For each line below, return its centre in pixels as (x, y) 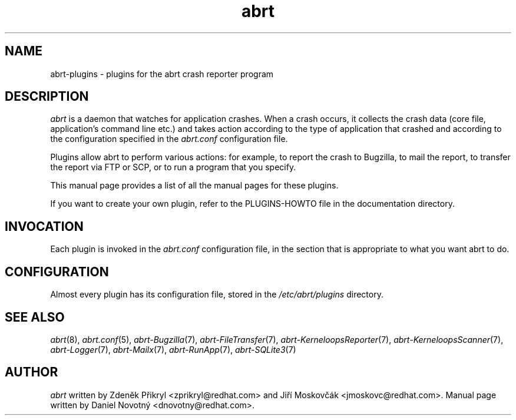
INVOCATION (44, 226)
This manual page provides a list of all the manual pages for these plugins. (194, 186)
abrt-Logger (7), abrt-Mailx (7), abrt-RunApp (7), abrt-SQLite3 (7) (173, 349)
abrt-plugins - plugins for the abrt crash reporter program (162, 74)
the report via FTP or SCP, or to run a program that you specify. (173, 167)
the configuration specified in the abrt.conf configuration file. (169, 139)
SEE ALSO (35, 317)
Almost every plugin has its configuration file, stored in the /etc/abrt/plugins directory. (217, 295)
